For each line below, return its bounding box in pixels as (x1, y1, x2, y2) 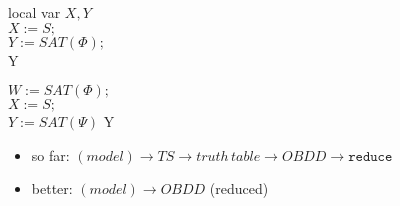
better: (31, 178, 73, 199)
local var (8, 2, 61, 22)
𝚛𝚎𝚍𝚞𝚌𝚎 (348, 149, 393, 164)
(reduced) (209, 178, 269, 199)
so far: (31, 144, 70, 165)
